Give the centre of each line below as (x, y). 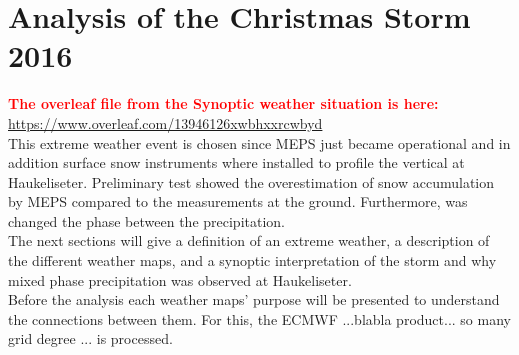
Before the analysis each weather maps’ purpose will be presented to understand (254, 299)
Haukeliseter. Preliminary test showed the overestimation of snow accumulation (251, 181)
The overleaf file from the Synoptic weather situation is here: (223, 103)
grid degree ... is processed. (90, 338)
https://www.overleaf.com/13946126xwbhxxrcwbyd (165, 122)
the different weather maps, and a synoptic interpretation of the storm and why (252, 260)
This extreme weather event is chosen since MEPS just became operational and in (259, 142)
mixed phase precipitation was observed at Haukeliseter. (180, 279)
